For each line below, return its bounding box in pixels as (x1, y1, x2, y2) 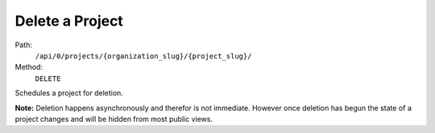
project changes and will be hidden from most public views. (14, 114, 213, 123)
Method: (14, 62, 43, 72)
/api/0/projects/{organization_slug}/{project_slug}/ (35, 51, 252, 60)
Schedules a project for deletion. (14, 88, 124, 98)
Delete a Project (14, 12, 124, 30)
